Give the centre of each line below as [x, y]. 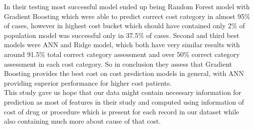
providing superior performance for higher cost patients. [88, 83]
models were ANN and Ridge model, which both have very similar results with [122, 45]
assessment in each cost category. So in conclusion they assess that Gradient [118, 64]
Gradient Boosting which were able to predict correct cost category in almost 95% [127, 16]
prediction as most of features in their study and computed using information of [124, 101]
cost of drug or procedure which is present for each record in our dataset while [122, 111]
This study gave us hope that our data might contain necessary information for [123, 92]
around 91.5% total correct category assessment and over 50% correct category [122, 54]
